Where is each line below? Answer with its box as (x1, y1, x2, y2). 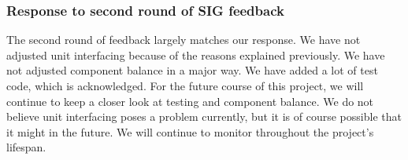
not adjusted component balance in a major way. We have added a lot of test (6, 62, 378, 78)
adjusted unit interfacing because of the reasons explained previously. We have (6, 46, 385, 63)
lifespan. (6, 139, 46, 155)
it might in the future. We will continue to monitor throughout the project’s (6, 123, 374, 140)
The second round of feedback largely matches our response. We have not (6, 31, 361, 48)
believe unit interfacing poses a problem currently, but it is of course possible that (6, 108, 402, 125)
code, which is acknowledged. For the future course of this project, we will (6, 78, 364, 93)
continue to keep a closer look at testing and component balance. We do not (6, 93, 374, 109)
